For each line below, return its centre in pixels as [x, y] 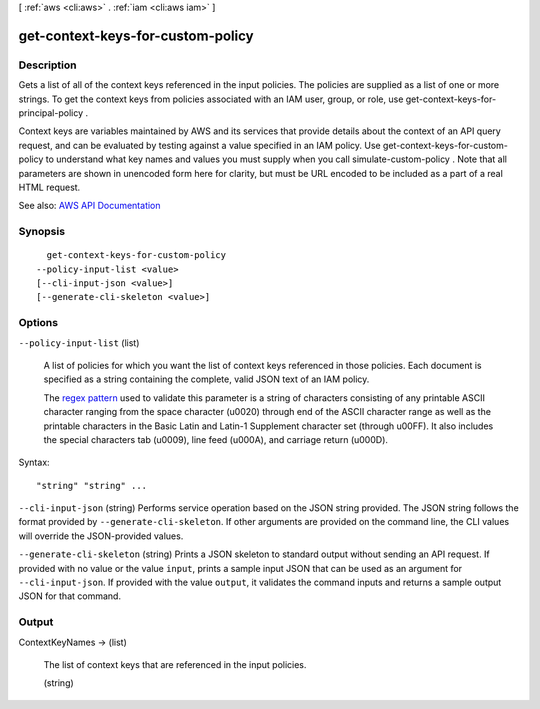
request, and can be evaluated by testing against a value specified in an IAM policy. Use [199, 145]
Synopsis [41, 232]
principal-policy [51, 112]
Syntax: [34, 462]
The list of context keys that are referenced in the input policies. [175, 664]
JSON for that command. [70, 596]
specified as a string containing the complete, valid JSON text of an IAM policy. [206, 379]
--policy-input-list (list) [79, 342]
